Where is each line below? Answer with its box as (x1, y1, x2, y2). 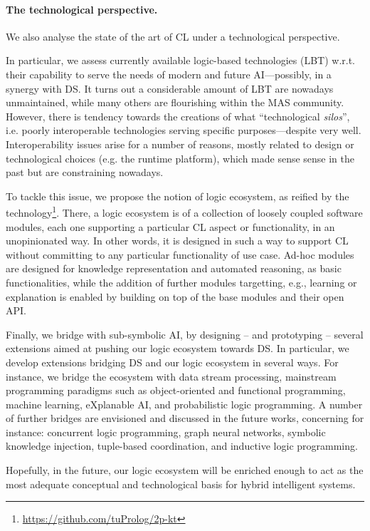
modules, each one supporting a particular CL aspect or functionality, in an (6, 219, 335, 234)
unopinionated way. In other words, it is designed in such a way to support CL (6, 233, 349, 248)
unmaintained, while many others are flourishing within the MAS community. (6, 95, 344, 110)
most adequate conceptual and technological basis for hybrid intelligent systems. (6, 476, 356, 491)
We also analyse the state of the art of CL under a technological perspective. (6, 29, 340, 43)
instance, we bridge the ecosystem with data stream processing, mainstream (6, 368, 337, 383)
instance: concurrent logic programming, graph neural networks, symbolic (6, 424, 326, 439)
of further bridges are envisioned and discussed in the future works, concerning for (6, 411, 364, 426)
